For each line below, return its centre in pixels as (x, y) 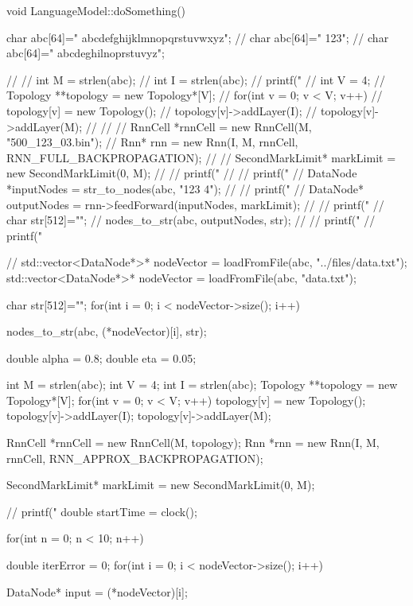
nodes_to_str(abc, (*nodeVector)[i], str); (107, 331)
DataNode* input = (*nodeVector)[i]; (97, 591)
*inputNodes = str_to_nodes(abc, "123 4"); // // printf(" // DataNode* (185, 188)
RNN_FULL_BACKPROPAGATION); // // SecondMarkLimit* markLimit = (201, 157)
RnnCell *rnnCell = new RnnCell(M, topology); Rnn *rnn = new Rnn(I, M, (193, 443)
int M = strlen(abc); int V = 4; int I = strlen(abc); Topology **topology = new (202, 385)
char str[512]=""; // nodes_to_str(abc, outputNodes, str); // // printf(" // (191, 220)
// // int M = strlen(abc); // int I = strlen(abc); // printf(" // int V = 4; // (196, 79)
